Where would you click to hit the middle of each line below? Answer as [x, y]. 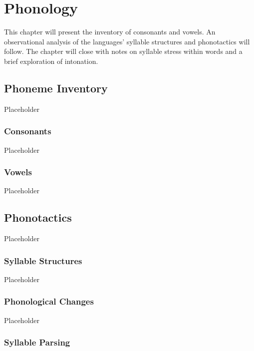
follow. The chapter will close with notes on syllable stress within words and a [123, 51]
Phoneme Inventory [56, 88]
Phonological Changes [49, 301]
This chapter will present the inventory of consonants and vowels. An [110, 32]
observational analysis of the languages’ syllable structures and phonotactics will [127, 41]
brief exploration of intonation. [51, 61]
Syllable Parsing [37, 342]
